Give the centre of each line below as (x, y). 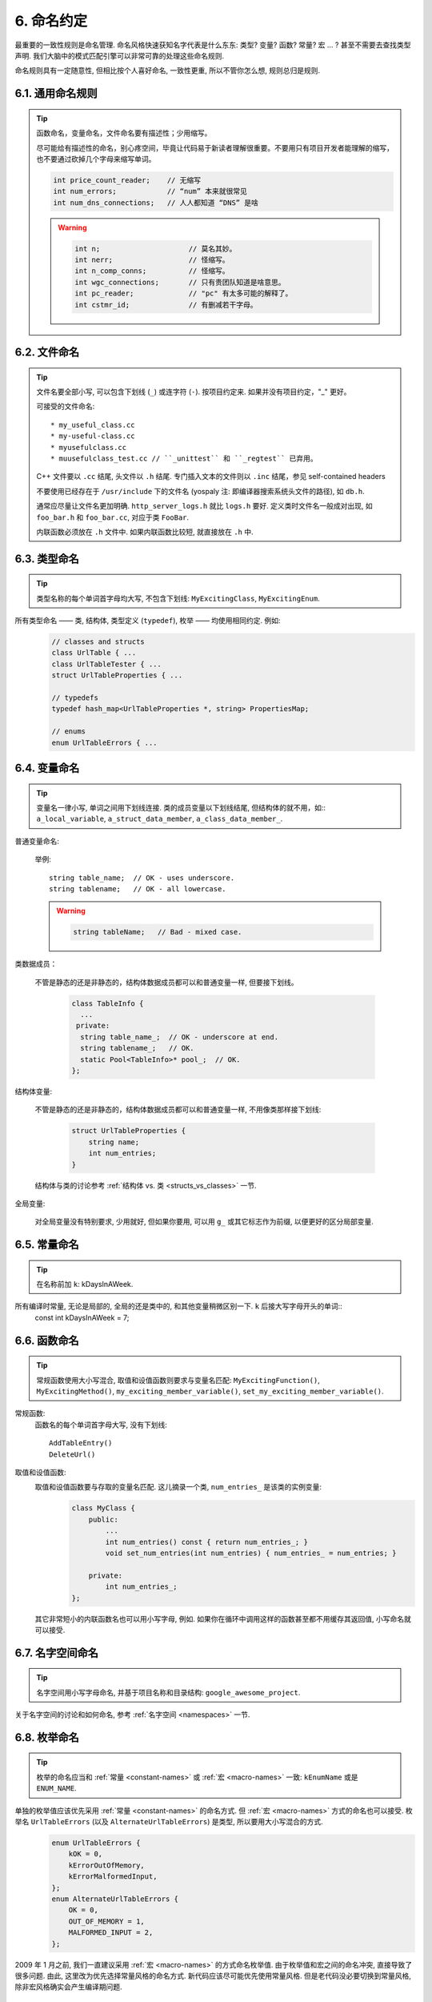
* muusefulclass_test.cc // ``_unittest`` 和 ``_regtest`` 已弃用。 (184, 458)
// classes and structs (98, 642)
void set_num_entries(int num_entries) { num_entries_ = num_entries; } (251, 1553)
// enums (69, 732)
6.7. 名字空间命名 (57, 1652)
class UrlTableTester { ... (106, 664)
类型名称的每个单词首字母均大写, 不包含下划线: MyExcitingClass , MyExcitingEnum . (178, 598)
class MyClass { (104, 1508)
